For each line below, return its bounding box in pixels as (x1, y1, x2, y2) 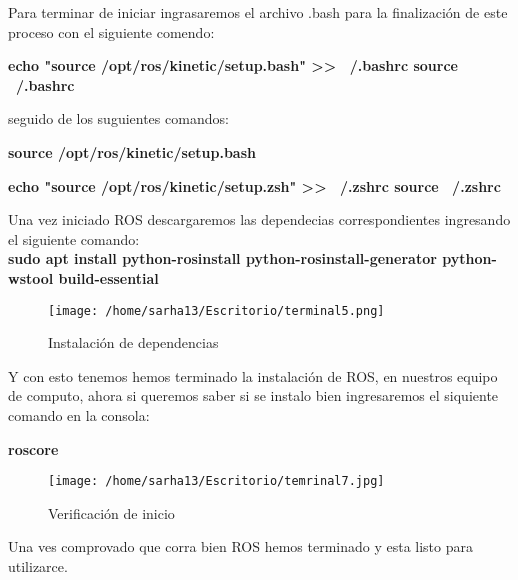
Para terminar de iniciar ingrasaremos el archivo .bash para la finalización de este (8, 2, 508, 22)
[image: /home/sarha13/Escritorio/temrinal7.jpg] (48, 474, 385, 489)
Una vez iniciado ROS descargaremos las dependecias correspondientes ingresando (8, 209, 511, 230)
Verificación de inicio (48, 502, 175, 523)
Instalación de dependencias (48, 332, 219, 353)
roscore (8, 438, 59, 459)
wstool (8, 267, 54, 288)
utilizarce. (8, 556, 68, 576)
